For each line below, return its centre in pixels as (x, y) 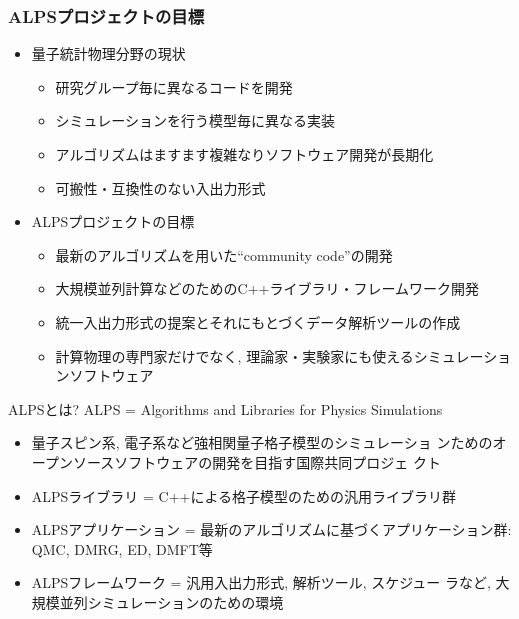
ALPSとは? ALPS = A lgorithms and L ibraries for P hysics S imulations (225, 408)
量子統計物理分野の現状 (108, 53)
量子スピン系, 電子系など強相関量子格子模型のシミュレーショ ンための (262, 442)
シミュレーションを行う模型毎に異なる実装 (195, 120)
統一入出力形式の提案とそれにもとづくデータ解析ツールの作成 (258, 321)
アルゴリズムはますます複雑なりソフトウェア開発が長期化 (244, 154)
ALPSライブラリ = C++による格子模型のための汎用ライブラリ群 (244, 495)
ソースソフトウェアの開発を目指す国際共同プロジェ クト (256, 461)
